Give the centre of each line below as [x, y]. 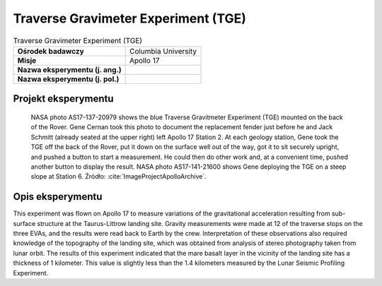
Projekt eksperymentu [63, 99]
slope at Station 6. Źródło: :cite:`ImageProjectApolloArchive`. [118, 177]
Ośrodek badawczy [51, 51]
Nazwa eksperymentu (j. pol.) [68, 79]
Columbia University [163, 51]
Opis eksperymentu [58, 197]
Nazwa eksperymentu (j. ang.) [69, 69]
